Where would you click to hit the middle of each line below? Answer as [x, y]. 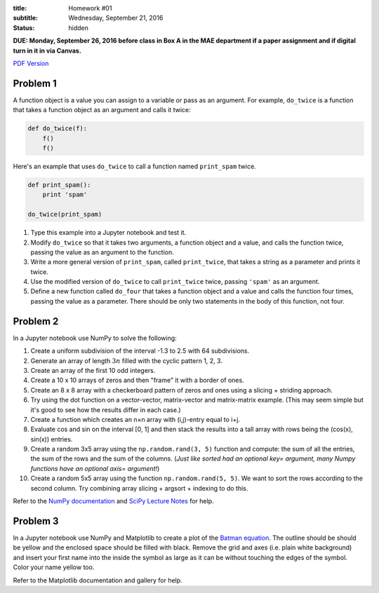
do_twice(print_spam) [65, 214]
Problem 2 [36, 321]
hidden [79, 27]
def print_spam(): [59, 185]
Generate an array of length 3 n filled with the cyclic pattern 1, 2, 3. [126, 360]
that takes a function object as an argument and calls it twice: [102, 110]
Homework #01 [90, 8]
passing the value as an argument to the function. [102, 252]
